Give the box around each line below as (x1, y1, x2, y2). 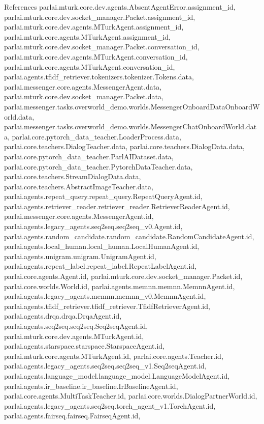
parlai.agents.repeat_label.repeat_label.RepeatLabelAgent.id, (4, 261, 197, 271)
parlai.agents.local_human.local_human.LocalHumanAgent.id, (4, 241, 200, 251)
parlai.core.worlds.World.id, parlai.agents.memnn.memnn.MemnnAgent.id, (4, 280, 235, 291)
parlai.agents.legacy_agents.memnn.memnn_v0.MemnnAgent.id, (4, 291, 206, 301)
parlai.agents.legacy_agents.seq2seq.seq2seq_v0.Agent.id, (4, 221, 183, 232)
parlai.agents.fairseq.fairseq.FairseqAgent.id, (4, 410, 141, 421)
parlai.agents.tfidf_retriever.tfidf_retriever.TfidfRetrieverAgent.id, (4, 300, 210, 311)
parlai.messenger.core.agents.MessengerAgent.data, (4, 81, 162, 92)
